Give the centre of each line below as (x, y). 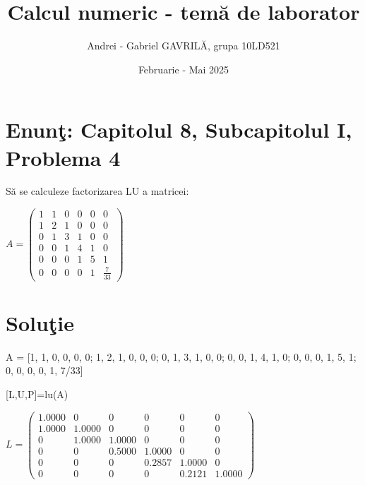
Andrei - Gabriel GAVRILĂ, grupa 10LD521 (184, 46)
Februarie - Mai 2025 (184, 69)
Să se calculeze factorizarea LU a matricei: (97, 191)
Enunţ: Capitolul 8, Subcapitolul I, (179, 130)
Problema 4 (63, 157)
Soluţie (40, 322)
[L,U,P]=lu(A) (37, 394)
